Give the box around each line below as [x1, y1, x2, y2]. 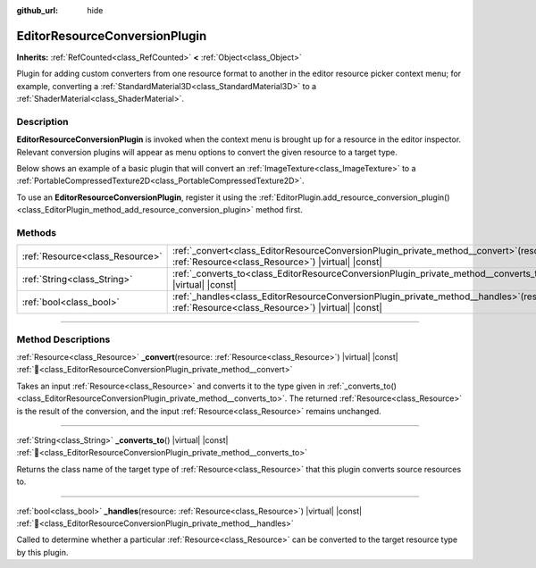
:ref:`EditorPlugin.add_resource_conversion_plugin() [258, 192, 450, 203]
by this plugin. [16, 547, 69, 557]
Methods [16, 226, 57, 238]
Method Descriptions [16, 333, 111, 346]
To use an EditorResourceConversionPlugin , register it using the [16, 192, 257, 203]
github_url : [16, 5, 58, 15]
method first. [255, 205, 303, 215]
